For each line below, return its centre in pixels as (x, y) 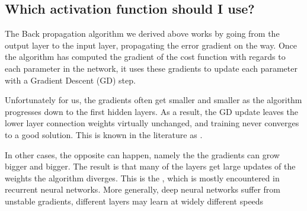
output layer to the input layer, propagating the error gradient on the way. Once (151, 45)
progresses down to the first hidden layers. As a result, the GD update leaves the (151, 111)
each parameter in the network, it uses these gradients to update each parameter (151, 68)
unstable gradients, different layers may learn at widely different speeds (134, 201)
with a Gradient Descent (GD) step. (70, 80)
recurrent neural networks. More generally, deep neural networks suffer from (143, 189)
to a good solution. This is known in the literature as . (104, 134)
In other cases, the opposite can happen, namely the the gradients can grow (142, 154)
